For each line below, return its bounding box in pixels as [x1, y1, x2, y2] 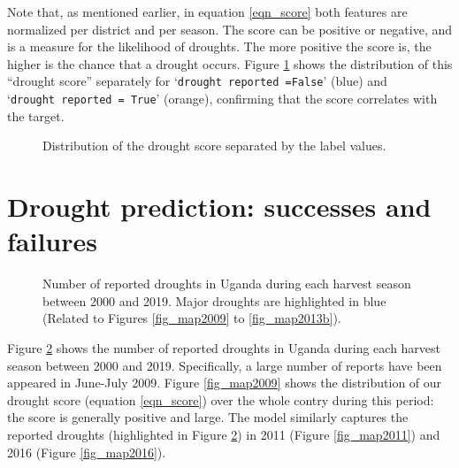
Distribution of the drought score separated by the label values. [42, 136, 386, 155]
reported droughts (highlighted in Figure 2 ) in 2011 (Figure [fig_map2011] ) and [7, 425, 440, 443]
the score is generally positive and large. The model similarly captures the [7, 408, 409, 426]
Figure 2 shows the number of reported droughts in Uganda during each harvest [7, 338, 441, 357]
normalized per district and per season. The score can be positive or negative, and [7, 19, 453, 38]
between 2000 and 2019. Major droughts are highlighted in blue [42, 291, 386, 310]
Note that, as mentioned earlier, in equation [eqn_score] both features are [7, 3, 408, 20]
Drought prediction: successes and [7, 188, 432, 225]
